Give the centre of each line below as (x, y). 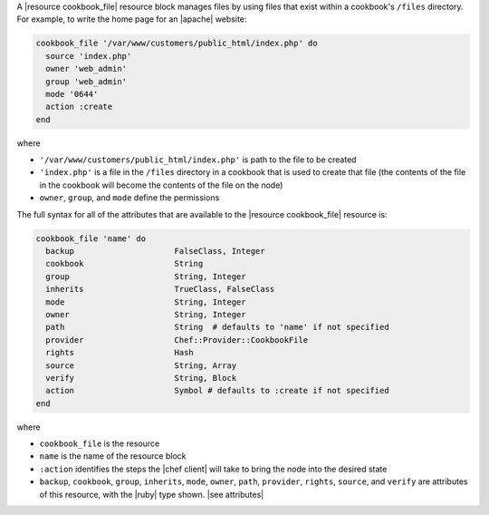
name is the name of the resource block (113, 456)
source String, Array (141, 365)
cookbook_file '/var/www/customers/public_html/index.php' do (177, 44)
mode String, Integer (146, 302)
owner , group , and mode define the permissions (129, 198)
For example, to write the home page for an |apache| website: (132, 19)
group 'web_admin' (86, 81)
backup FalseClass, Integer (156, 251)
